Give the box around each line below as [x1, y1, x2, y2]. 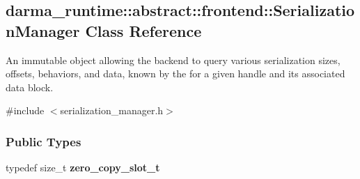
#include [6, 103, 45, 118]
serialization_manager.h [60, 103, 164, 118]
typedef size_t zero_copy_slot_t [6, 160, 160, 175]
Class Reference [85, 20, 202, 41]
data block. [6, 79, 54, 94]
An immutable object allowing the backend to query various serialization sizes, [6, 52, 341, 67]
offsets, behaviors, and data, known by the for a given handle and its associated [6, 66, 345, 81]
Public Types [6, 132, 81, 150]
